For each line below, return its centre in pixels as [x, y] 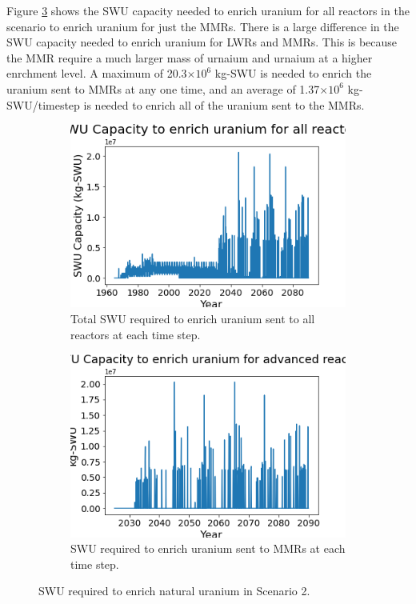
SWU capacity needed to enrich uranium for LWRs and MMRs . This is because [202, 42]
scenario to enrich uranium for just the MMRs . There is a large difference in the [203, 26]
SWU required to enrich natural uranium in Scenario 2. [174, 591]
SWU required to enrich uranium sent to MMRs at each [208, 548]
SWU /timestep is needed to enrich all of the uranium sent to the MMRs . [186, 104]
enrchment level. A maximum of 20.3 [97, 73]
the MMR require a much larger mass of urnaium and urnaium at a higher [190, 57]
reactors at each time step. [136, 334]
